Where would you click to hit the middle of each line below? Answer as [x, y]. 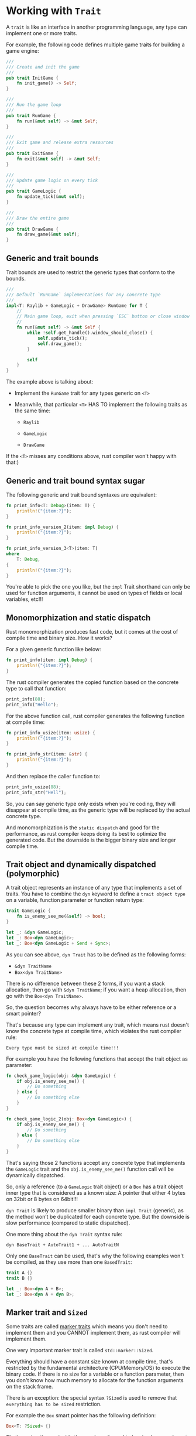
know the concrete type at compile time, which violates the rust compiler [94, 1031]
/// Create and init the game [43, 67]
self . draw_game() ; [60, 344]
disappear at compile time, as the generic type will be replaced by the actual [98, 810]
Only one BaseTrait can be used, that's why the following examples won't [95, 1256]
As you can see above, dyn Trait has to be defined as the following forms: [96, 954]
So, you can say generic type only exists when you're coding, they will [91, 804]
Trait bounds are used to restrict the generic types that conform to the [91, 272]
